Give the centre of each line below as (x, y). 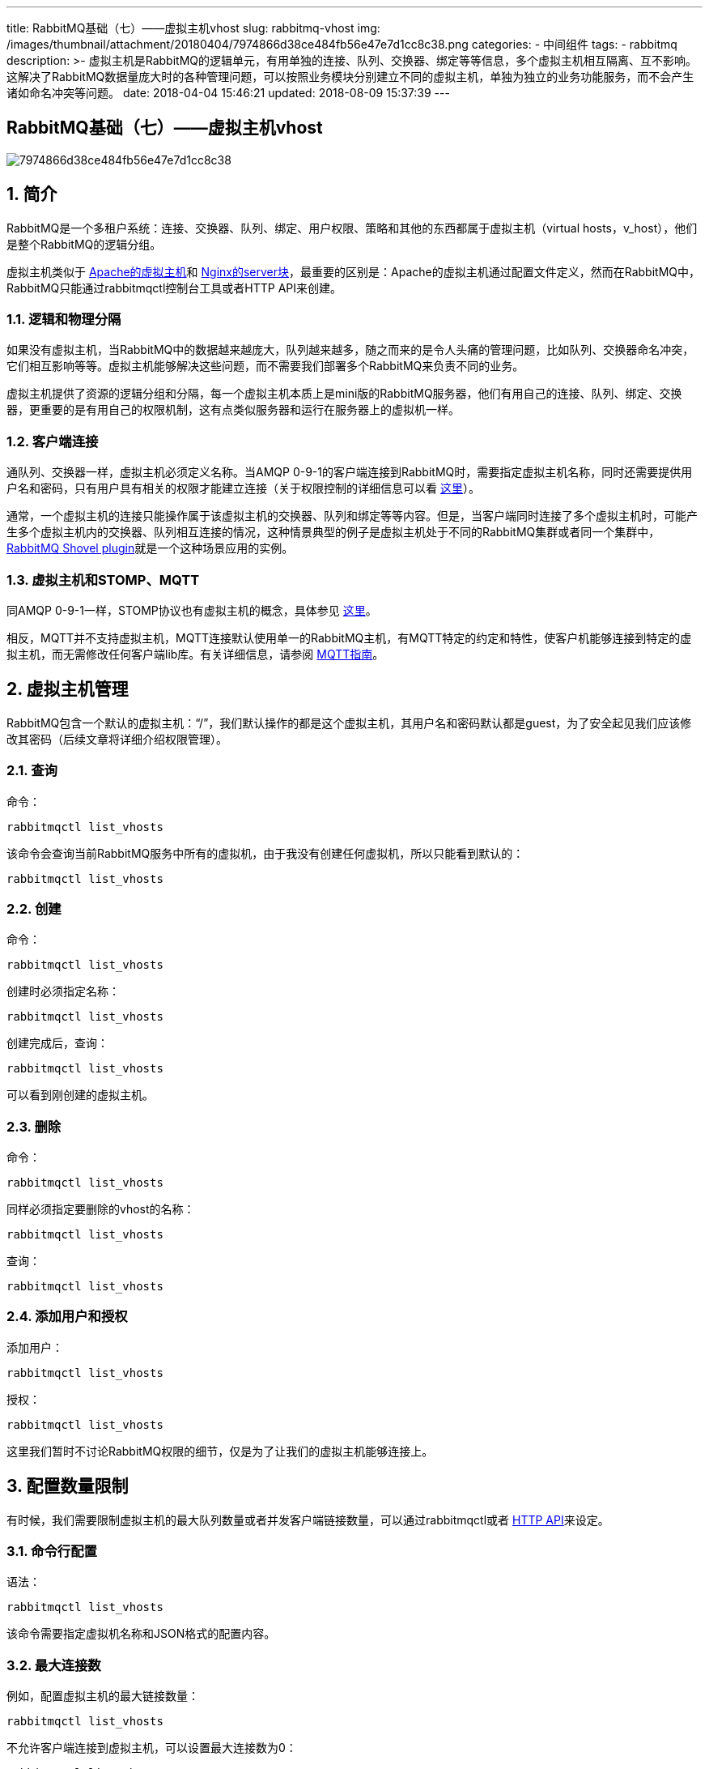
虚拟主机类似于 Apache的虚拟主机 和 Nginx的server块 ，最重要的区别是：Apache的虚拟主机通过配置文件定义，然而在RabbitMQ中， (353, 271)
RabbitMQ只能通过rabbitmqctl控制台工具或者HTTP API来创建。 (174, 288)
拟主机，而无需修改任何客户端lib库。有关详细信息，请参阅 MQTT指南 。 (195, 654)
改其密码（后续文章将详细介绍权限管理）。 (117, 739)
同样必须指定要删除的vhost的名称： (101, 1209)
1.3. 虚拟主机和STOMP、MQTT (103, 580)
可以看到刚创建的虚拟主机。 (80, 1095)
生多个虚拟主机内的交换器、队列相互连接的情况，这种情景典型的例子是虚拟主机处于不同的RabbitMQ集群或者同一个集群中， (333, 532)
